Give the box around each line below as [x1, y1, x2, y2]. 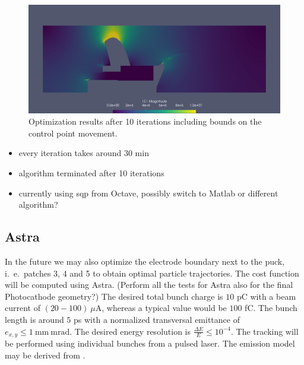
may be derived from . [5, 348, 85, 361]
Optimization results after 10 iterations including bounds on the [28, 115, 262, 128]
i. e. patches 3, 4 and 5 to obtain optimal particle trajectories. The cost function [5, 266, 299, 279]
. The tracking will [231, 325, 299, 337]
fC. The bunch [245, 301, 297, 314]
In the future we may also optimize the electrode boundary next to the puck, [5, 255, 285, 267]
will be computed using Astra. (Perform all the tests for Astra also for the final [5, 278, 293, 291]
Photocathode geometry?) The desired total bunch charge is [5, 290, 223, 302]
